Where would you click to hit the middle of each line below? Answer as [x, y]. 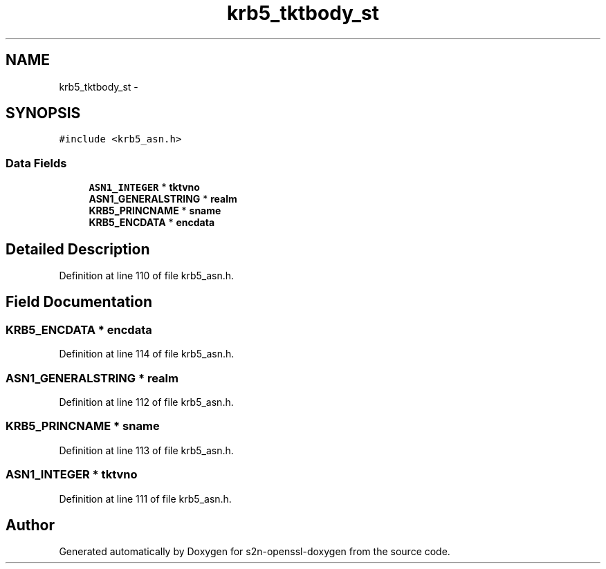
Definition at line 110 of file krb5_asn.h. [147, 276]
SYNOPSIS [43, 113]
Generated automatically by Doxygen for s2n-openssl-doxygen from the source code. [255, 552]
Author [30, 525]
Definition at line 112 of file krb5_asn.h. [146, 402]
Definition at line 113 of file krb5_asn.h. [146, 450]
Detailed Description [78, 249]
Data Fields [36, 163]
